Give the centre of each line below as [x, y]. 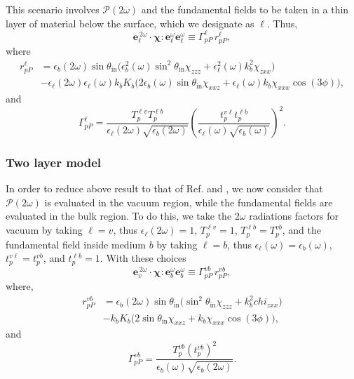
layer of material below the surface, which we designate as [130, 23]
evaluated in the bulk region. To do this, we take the [119, 216]
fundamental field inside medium [76, 244]
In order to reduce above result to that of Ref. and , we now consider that [164, 188]
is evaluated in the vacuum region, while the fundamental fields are [189, 202]
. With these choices [143, 258]
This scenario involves [53, 9]
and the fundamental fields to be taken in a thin [245, 9]
